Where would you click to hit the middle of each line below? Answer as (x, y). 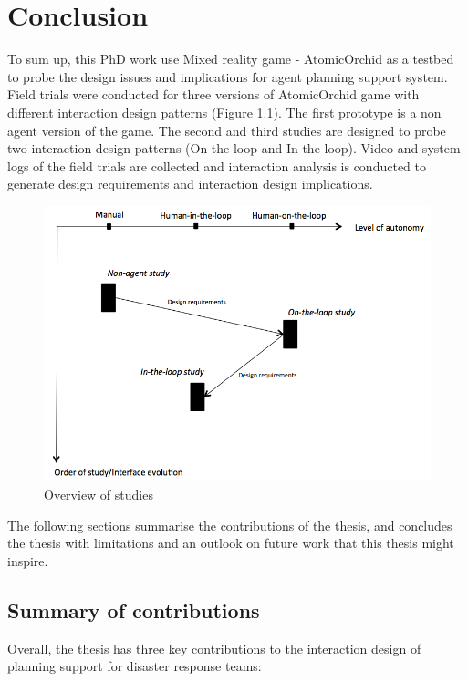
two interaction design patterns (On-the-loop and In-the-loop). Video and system (234, 148)
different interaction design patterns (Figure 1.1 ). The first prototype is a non (224, 112)
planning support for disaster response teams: (135, 666)
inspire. (28, 560)
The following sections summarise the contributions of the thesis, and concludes (230, 525)
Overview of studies (99, 494)
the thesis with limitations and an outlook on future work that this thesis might (231, 543)
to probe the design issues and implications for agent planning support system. (228, 76)
